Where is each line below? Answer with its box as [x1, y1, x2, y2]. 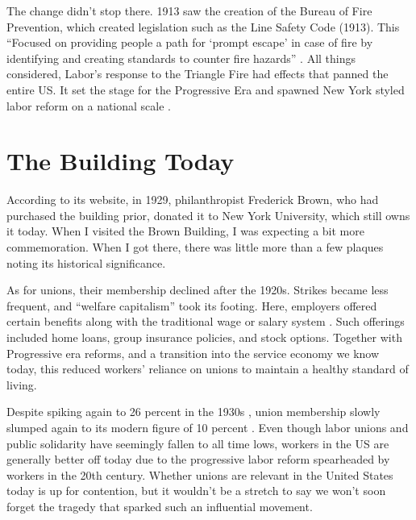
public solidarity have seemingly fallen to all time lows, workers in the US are [6, 435, 389, 451]
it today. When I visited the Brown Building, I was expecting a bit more [6, 223, 364, 239]
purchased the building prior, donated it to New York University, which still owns [6, 206, 410, 223]
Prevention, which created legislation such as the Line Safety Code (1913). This [6, 18, 400, 35]
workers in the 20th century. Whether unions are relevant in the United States [6, 466, 393, 483]
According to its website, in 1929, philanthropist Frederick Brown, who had [6, 191, 379, 208]
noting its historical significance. [6, 254, 166, 271]
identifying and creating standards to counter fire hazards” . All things [6, 49, 356, 66]
